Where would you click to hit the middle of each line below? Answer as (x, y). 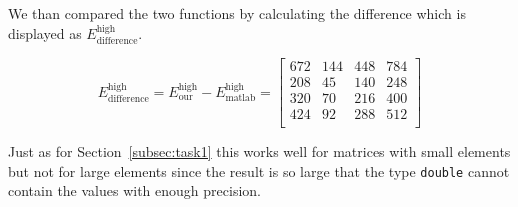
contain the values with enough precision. (134, 190)
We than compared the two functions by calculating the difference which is (237, 13)
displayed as (45, 32)
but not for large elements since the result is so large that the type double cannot (259, 170)
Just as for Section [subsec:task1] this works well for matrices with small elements (259, 151)
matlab (240, 98)
